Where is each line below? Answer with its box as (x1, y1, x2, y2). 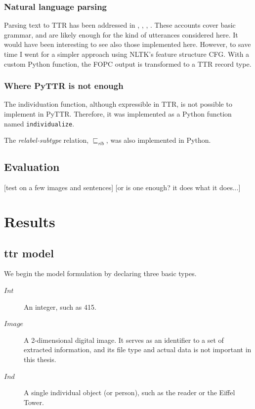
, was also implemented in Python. (106, 135, 211, 145)
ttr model (4, 245, 54, 260)
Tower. (24, 397, 44, 407)
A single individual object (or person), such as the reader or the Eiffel (24, 387, 235, 398)
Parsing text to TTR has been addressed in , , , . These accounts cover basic (4, 20, 236, 30)
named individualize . (4, 118, 75, 128)
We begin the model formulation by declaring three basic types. (4, 268, 197, 279)
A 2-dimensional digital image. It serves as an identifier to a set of (24, 334, 224, 345)
